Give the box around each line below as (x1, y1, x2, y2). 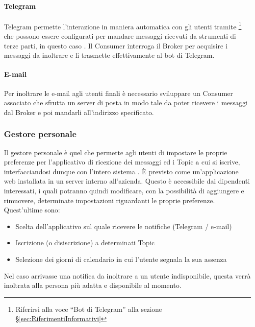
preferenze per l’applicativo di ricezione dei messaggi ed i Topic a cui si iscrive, (4, 157, 240, 167)
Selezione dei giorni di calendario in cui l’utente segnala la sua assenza (15, 254, 227, 264)
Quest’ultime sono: (4, 205, 60, 215)
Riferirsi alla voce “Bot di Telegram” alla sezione (15, 304, 162, 314)
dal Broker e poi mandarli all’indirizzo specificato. (4, 107, 154, 117)
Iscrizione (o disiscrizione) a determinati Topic (15, 237, 155, 248)
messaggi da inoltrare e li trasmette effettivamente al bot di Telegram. (4, 50, 215, 60)
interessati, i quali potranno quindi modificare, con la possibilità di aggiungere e (4, 186, 244, 195)
